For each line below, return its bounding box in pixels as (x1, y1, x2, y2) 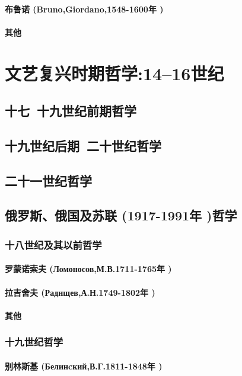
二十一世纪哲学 (5, 171, 92, 189)
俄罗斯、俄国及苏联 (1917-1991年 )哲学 (5, 206, 237, 225)
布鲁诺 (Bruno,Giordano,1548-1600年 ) (5, 2, 164, 15)
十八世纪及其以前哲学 (5, 237, 102, 252)
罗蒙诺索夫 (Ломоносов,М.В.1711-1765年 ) (5, 263, 172, 275)
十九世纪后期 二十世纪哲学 (5, 136, 162, 154)
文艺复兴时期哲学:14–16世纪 (5, 61, 224, 85)
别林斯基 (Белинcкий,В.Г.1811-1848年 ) (5, 359, 163, 372)
